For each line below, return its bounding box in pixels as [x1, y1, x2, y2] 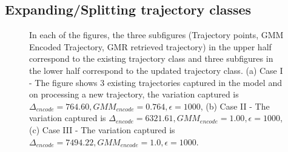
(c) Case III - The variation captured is [29, 123, 175, 136]
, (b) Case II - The [200, 99, 270, 112]
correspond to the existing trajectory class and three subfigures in [29, 52, 273, 65]
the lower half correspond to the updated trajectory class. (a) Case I [29, 64, 283, 76]
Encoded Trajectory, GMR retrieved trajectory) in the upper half [29, 40, 272, 53]
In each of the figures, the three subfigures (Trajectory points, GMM [29, 28, 284, 41]
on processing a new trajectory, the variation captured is [29, 88, 239, 101]
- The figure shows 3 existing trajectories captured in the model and [29, 76, 282, 88]
